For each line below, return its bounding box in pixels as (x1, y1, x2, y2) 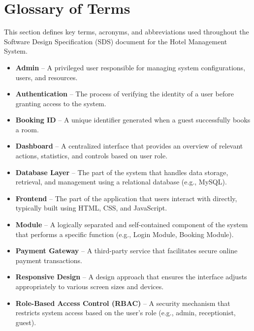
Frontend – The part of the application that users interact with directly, (15, 193, 237, 203)
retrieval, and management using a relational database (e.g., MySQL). (15, 177, 227, 187)
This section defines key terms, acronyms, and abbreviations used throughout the (4, 27, 249, 37)
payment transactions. (15, 255, 82, 265)
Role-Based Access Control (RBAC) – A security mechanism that (15, 298, 230, 308)
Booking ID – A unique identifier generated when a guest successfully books (15, 115, 251, 125)
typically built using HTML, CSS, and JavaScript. (15, 203, 167, 213)
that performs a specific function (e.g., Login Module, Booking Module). (15, 229, 234, 239)
